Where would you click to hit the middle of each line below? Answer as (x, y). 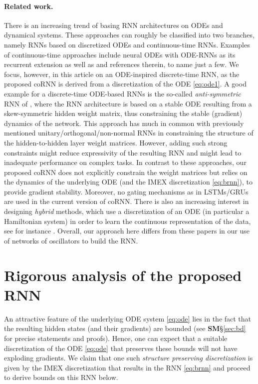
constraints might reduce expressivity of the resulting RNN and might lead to (123, 152)
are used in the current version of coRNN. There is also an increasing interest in (127, 201)
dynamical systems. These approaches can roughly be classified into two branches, (129, 35)
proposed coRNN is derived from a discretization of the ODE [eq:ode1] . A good (125, 84)
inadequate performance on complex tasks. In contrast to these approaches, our (125, 162)
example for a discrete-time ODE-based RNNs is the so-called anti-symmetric (123, 93)
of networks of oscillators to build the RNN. (71, 240)
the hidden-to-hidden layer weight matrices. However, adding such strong (116, 142)
